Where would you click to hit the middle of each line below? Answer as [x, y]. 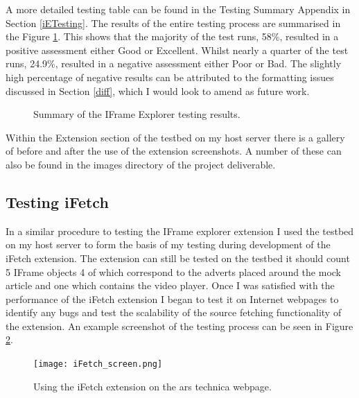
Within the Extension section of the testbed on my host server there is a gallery [175, 137]
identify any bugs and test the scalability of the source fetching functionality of [174, 312]
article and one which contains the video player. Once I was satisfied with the [170, 285]
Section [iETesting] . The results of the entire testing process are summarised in [173, 23]
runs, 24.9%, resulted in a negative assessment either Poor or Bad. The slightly [174, 63]
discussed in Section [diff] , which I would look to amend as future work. [158, 90]
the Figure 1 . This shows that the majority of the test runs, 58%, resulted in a [172, 36]
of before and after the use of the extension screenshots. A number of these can [174, 151]
